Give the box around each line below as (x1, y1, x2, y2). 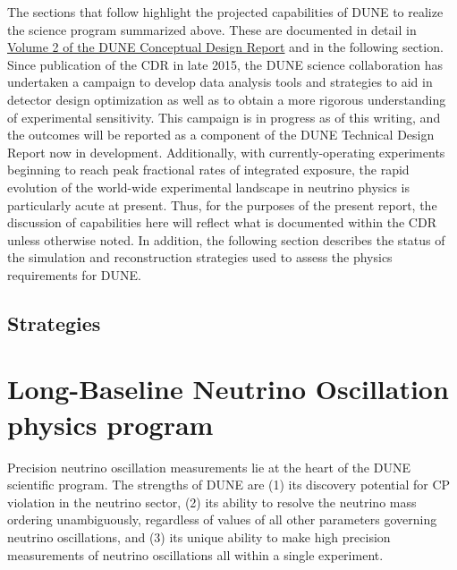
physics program (7, 405, 214, 442)
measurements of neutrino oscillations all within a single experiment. (7, 545, 384, 564)
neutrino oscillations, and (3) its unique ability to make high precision (7, 527, 391, 546)
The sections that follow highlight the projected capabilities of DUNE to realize (7, 3, 444, 21)
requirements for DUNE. (7, 265, 141, 284)
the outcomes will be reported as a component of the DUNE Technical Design (7, 125, 435, 144)
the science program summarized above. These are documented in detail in (7, 20, 417, 38)
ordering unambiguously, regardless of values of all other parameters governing (7, 510, 437, 529)
